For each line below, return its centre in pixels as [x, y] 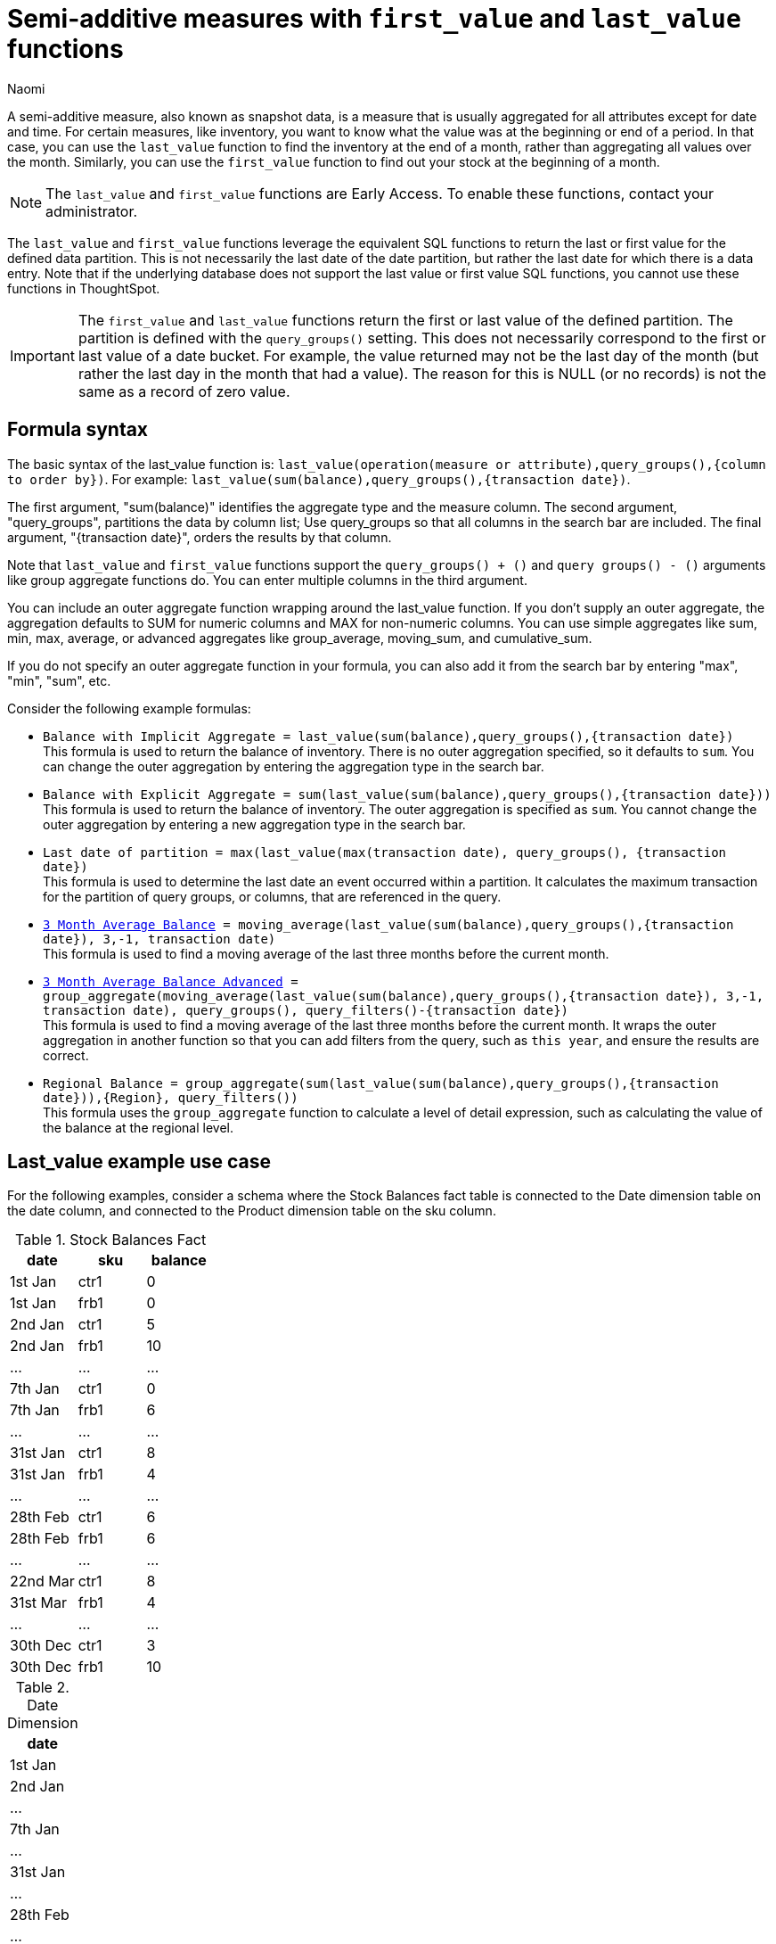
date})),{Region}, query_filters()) [171, 1097]
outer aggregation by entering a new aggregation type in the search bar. [254, 824]
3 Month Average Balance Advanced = [171, 981]
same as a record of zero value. [184, 391]
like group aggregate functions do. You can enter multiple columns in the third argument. [267, 580]
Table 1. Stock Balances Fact [110, 1240]
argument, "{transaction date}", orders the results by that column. [200, 537]
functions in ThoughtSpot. [84, 288]
